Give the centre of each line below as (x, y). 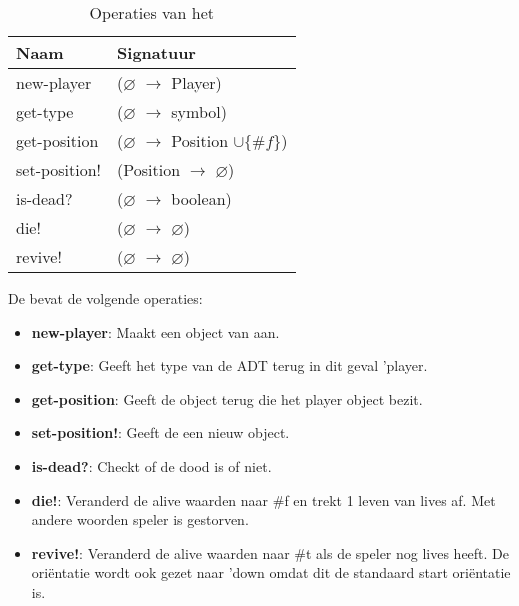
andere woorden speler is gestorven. (140, 519)
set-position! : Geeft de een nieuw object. (160, 432)
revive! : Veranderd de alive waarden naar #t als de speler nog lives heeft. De (270, 552)
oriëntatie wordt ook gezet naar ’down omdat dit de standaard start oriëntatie (271, 572)
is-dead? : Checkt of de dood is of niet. (151, 465)
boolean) (201, 198)
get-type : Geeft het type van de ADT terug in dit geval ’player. (229, 365)
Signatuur (156, 52)
